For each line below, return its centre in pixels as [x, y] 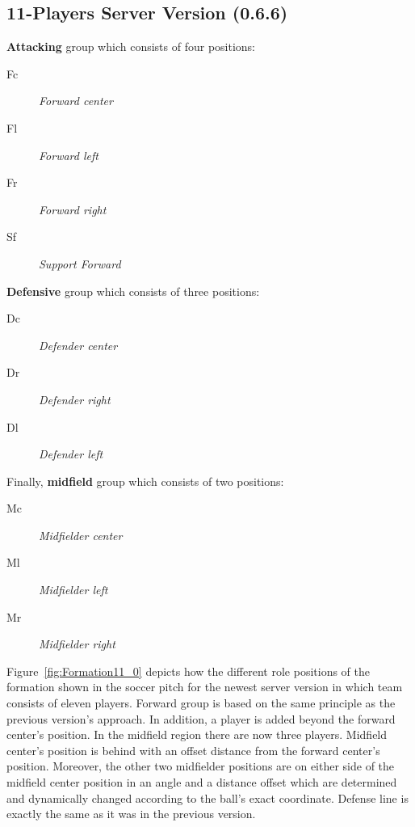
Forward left [69, 155]
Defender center [78, 345]
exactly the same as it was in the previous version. [131, 814]
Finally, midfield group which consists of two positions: [145, 481]
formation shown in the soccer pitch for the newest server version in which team [205, 687]
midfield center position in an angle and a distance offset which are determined [202, 782]
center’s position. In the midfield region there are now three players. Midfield [197, 734]
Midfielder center [81, 535]
